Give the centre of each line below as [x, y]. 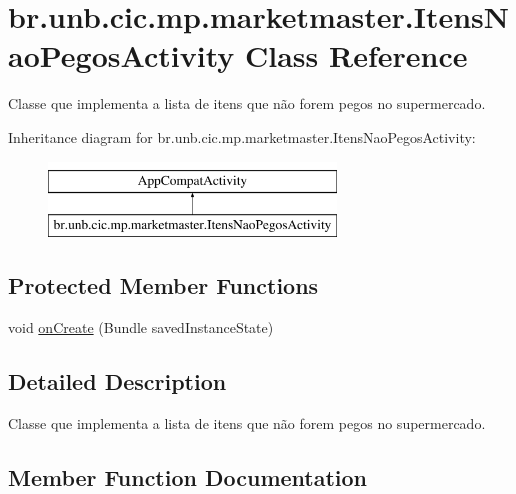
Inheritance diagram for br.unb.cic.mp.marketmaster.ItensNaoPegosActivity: [242, 136]
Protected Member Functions [163, 285]
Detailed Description [117, 380]
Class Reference [356, 55]
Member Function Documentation [188, 476]
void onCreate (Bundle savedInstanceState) [141, 326]
